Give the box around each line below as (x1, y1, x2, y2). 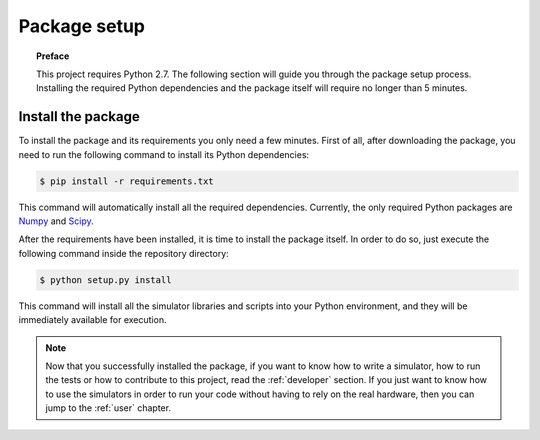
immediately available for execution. (18, 314, 167, 326)
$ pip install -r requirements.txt (39, 175, 214, 187)
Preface (36, 50, 70, 62)
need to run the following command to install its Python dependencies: (18, 148, 310, 160)
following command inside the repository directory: (18, 247, 229, 259)
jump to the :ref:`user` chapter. (45, 402, 172, 414)
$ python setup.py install (39, 274, 172, 285)
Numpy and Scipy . (18, 215, 94, 227)
